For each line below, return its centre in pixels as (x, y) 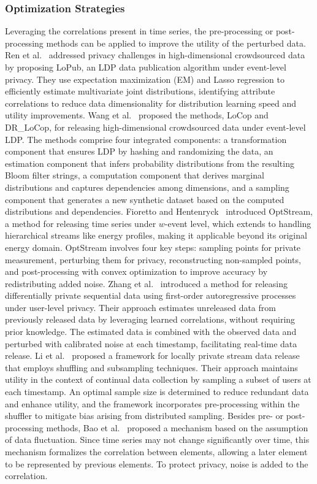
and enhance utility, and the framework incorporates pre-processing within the (152, 403)
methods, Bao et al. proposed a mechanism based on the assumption (177, 427)
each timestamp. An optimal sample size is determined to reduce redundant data (157, 392)
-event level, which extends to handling (238, 223)
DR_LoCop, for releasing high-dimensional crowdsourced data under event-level (155, 127)
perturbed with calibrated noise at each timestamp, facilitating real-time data (151, 343)
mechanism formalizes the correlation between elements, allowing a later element (156, 451)
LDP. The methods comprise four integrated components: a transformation (146, 139)
